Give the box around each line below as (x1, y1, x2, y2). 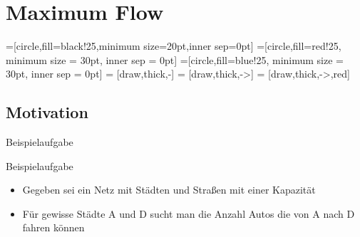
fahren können (22, 220, 85, 235)
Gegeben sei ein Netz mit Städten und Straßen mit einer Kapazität (22, 182, 316, 197)
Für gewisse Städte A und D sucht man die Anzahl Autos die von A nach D (22, 206, 355, 221)
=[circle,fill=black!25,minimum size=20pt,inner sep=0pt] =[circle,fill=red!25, (6, 38, 341, 53)
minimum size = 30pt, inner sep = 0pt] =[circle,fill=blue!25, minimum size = (6, 52, 344, 67)
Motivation (6, 101, 88, 123)
